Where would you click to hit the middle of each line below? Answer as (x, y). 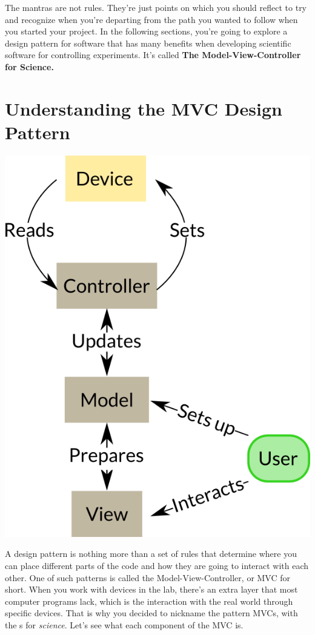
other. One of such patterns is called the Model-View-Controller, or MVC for (148, 577)
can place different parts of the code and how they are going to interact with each (157, 566)
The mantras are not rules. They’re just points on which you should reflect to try (156, 7)
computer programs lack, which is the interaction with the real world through (149, 601)
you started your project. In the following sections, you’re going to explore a (146, 31)
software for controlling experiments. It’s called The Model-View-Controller (153, 55)
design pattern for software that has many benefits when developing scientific (148, 43)
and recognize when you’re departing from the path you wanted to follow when (151, 19)
